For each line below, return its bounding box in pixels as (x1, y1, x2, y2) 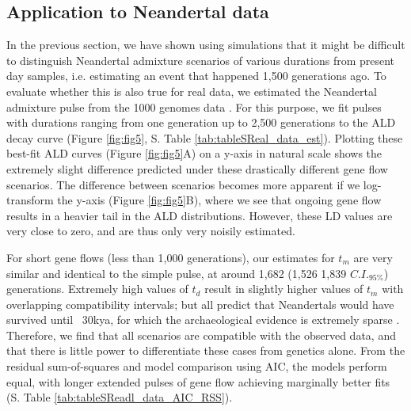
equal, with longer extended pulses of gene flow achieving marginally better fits (6, 373, 390, 390)
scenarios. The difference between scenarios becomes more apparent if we (6, 176, 360, 192)
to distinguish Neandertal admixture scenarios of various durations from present (6, 51, 395, 68)
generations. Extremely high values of (6, 280, 188, 297)
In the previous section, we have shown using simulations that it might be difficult (6, 36, 405, 53)
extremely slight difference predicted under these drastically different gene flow (6, 160, 388, 177)
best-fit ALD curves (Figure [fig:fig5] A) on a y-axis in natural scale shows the (6, 145, 382, 162)
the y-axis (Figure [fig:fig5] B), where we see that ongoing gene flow (57, 192, 382, 208)
